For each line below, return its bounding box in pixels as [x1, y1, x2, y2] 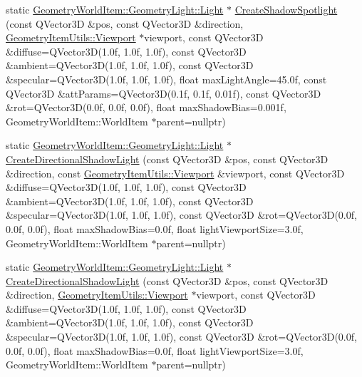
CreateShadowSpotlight [234, 2, 338, 16]
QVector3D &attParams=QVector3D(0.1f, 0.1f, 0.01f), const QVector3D [6, 86, 321, 100]
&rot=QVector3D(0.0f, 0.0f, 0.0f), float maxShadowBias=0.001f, [6, 100, 286, 115]
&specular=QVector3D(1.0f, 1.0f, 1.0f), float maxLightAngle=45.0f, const [6, 71, 327, 86]
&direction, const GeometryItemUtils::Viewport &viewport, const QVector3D [6, 165, 345, 180]
